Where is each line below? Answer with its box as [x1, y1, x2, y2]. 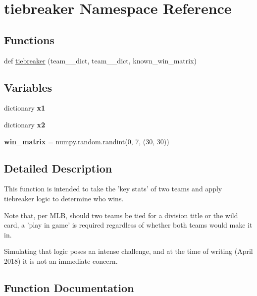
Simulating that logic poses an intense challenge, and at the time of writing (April [4, 246, 253, 256]
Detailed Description [4, 160, 112, 176]
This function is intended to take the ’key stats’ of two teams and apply [4, 183, 222, 194]
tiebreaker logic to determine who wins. [4, 193, 124, 203]
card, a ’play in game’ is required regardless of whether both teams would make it [4, 220, 253, 230]
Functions [4, 32, 54, 47]
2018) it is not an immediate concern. [4, 255, 118, 266]
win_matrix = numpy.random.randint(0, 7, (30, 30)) [4, 136, 169, 146]
